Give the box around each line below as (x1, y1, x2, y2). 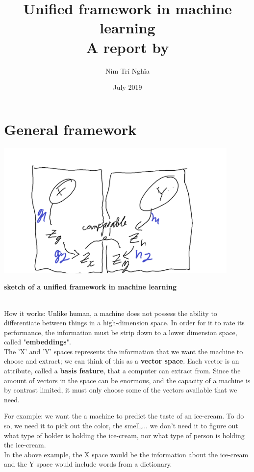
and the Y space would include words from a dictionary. (4, 459, 172, 469)
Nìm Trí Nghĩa (105, 65, 150, 76)
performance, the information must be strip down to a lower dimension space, (4, 327, 237, 337)
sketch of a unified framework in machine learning (4, 282, 177, 292)
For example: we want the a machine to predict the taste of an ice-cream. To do (4, 411, 244, 421)
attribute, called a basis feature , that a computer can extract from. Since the (4, 366, 241, 376)
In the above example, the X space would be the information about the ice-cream (4, 449, 249, 459)
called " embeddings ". (4, 337, 71, 347)
